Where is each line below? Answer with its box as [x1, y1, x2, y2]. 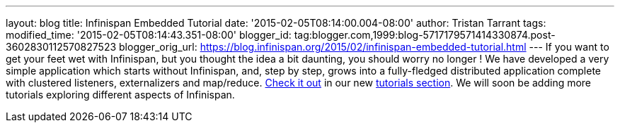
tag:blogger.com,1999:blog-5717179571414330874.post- [294, 29, 556, 41]
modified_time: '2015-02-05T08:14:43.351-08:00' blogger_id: [6, 29, 292, 41]
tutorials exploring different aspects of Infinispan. [6, 89, 235, 101]
